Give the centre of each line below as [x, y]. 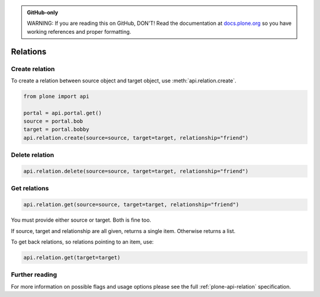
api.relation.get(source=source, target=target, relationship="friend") [131, 205]
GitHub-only [43, 12]
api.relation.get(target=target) [72, 257]
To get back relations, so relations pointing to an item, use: [82, 242]
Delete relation [33, 155]
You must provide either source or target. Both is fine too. [81, 220]
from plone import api [56, 96]
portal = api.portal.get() [63, 113]
